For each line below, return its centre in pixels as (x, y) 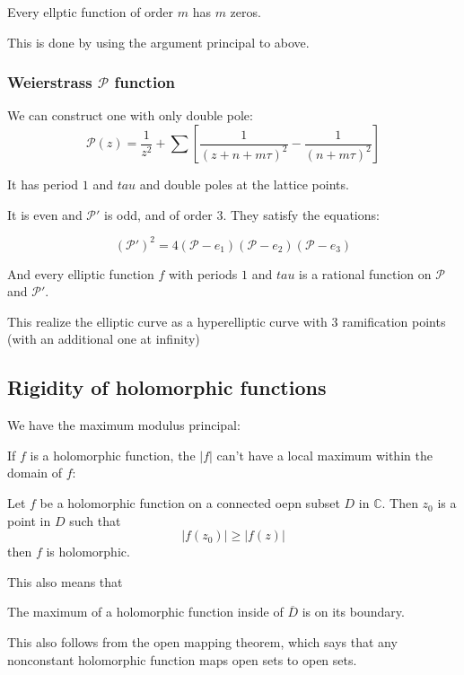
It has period (43, 184)
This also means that (65, 581)
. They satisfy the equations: (301, 214)
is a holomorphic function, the (113, 455)
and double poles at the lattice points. (244, 184)
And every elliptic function (81, 273)
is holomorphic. (88, 552)
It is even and (45, 214)
